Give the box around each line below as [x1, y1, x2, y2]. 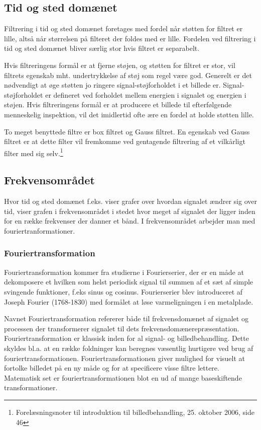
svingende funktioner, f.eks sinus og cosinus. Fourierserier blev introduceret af [4, 286, 243, 297]
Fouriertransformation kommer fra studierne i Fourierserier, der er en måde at [4, 266, 244, 277]
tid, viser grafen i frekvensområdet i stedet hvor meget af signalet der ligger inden [4, 205, 255, 216]
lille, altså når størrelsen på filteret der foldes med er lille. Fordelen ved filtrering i [4, 33, 256, 43]
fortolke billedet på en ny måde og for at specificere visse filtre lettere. [4, 363, 219, 373]
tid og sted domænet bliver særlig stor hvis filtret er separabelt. [4, 43, 200, 53]
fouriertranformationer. [4, 225, 75, 236]
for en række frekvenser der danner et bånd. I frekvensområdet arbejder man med [4, 216, 255, 226]
